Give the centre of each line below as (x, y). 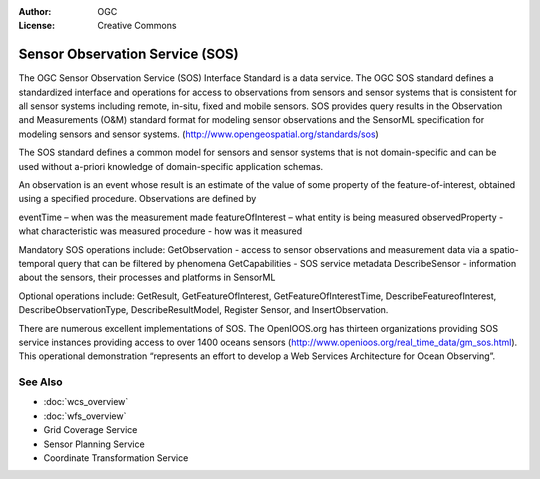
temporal (37, 263)
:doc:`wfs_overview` (85, 416)
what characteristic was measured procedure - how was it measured (160, 231)
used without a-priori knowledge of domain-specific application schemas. (171, 166)
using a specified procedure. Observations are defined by (137, 199)
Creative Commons (137, 26)
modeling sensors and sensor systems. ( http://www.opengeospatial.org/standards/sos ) (198, 134)
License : (36, 26)
